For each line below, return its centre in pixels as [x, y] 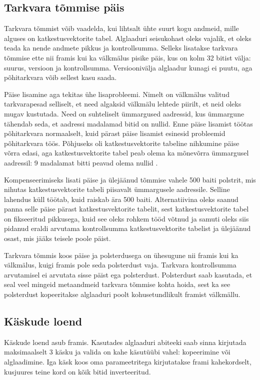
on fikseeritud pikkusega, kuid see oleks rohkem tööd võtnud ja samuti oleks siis [126, 218]
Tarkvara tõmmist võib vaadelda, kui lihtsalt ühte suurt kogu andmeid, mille [121, 28]
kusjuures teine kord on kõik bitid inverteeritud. [77, 371]
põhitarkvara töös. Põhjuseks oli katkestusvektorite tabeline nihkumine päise [122, 143]
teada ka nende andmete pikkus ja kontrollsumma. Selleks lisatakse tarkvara [121, 48]
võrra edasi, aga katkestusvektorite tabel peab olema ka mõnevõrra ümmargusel [126, 153]
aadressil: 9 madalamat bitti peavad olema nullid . [81, 162]
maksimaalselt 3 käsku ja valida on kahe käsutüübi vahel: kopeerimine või [117, 352]
